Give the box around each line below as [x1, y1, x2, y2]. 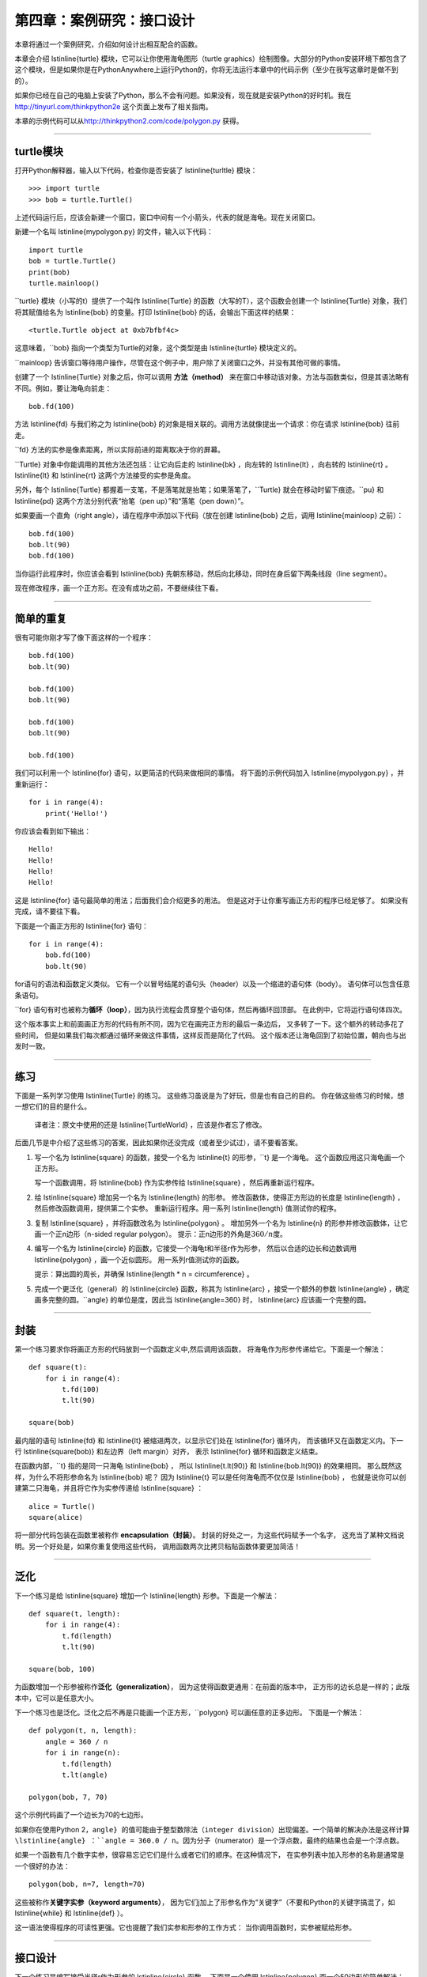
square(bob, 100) [28, 1665, 96, 1673]
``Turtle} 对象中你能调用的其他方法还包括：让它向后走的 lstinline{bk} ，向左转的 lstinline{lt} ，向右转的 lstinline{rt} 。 [14, 459, 393, 469]
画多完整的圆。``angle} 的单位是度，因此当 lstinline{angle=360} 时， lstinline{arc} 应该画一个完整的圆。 [34, 1295, 371, 1304]
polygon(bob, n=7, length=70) [28, 1880, 146, 1889]
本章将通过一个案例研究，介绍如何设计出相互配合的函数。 [14, 40, 202, 49]
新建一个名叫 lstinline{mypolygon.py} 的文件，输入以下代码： [14, 227, 213, 236]
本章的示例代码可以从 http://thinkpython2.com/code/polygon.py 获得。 [14, 115, 244, 126]
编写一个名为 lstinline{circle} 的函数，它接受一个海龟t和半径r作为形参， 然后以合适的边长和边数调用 [34, 1244, 357, 1253]
